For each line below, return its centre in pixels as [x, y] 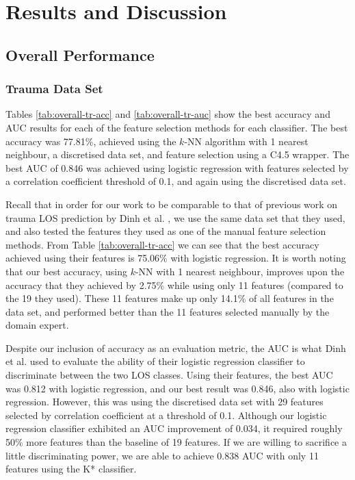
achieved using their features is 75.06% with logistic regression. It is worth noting [176, 258]
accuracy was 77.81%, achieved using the [91, 141]
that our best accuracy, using [66, 271]
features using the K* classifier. [71, 469]
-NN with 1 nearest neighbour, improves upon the [240, 271]
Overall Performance [80, 54]
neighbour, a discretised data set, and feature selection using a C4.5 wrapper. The [177, 154]
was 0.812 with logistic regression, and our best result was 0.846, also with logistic [177, 388]
